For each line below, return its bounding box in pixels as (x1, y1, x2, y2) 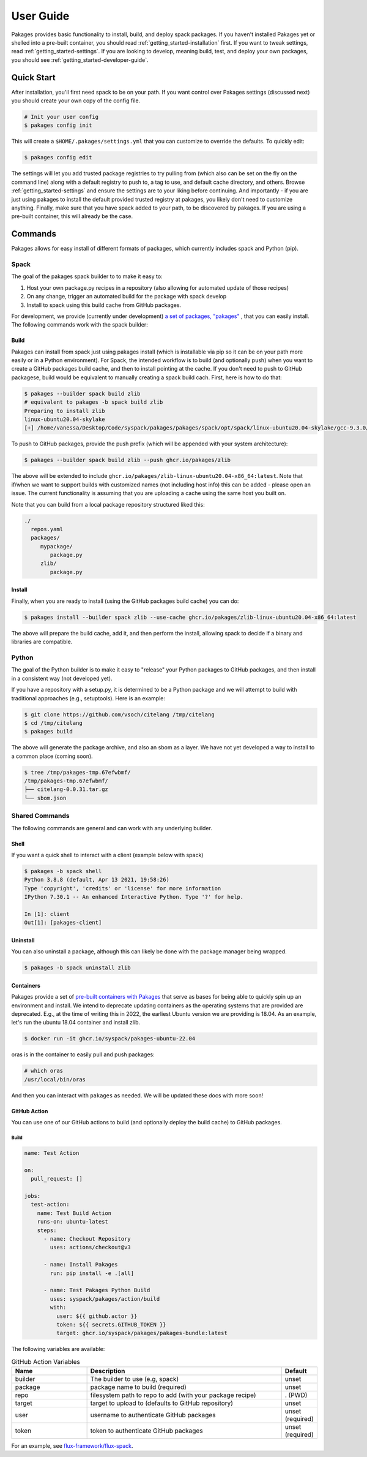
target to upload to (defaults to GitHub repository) (90, 1399, 234, 1407)
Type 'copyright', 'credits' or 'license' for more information (24, 885, 221, 891)
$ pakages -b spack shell (24, 868, 102, 874)
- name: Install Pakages (43, 1261, 119, 1268)
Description (90, 1367, 125, 1376)
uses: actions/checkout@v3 (50, 1244, 131, 1251)
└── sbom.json (24, 794, 67, 801)
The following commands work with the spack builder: (11, 321, 148, 328)
